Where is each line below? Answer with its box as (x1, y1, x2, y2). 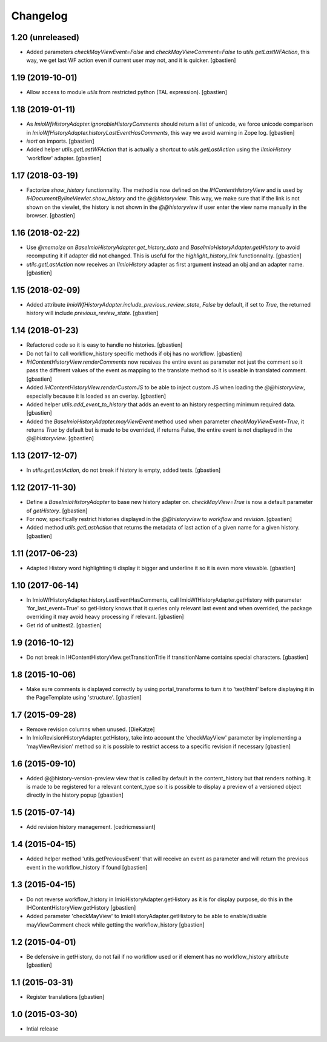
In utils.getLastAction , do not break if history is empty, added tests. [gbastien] (26, 466, 221, 474)
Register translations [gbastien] (26, 993, 105, 1000)
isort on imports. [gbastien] (26, 137, 94, 145)
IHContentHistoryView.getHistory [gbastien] (26, 904, 136, 911)
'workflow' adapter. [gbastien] (26, 154, 102, 162)
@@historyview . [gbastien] (26, 435, 94, 442)
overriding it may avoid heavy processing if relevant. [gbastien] (26, 613, 184, 621)
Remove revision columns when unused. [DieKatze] (26, 726, 155, 733)
